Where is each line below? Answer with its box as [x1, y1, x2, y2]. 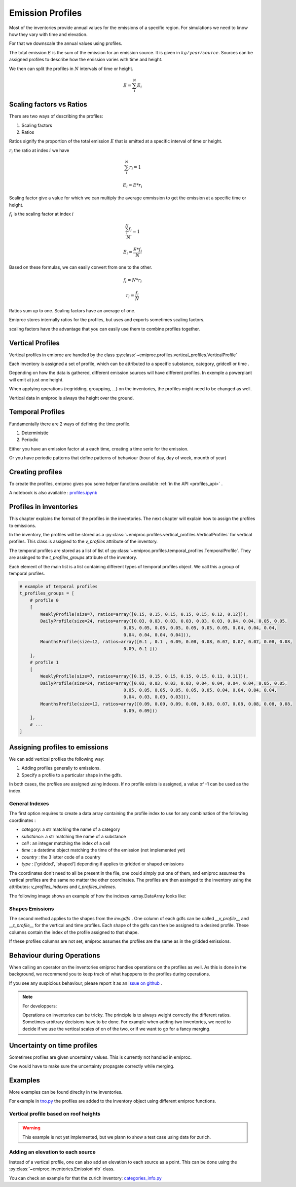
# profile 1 [30, 660, 59, 666]
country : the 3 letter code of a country [21, 854, 101, 860]
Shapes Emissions [9, 905, 54, 912]
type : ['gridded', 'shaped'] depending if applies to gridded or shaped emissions [21, 861, 184, 867]
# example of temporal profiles [19, 584, 98, 590]
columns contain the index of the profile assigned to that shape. [9, 929, 139, 935]
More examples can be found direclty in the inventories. [9, 1089, 123, 1095]
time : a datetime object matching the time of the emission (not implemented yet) [21, 847, 186, 853]
